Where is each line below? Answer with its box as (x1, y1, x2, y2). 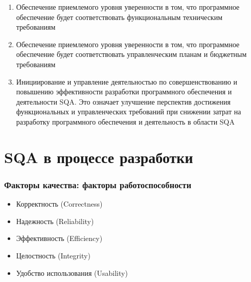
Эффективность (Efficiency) (16, 233, 103, 244)
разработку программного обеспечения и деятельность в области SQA (16, 116, 235, 127)
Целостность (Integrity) (16, 250, 90, 260)
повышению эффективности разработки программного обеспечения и (16, 86, 232, 97)
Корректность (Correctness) (16, 198, 103, 209)
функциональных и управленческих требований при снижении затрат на (16, 106, 241, 117)
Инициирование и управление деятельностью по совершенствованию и (16, 76, 238, 87)
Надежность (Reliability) (16, 215, 94, 226)
